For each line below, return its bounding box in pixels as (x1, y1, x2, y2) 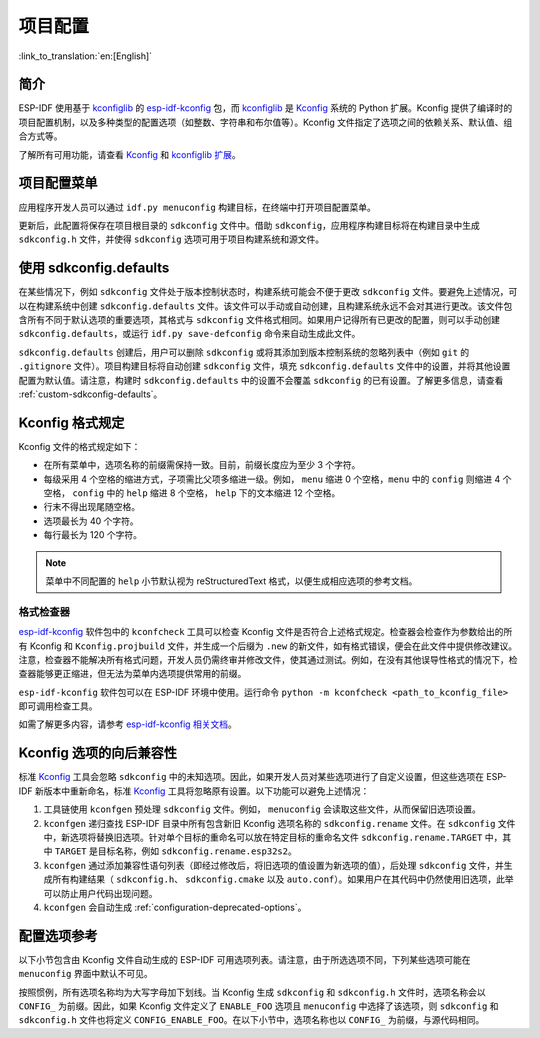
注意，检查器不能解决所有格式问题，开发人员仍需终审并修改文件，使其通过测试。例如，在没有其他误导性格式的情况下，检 (18, 653, 518, 665)
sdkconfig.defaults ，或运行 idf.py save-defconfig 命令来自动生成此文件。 (18, 328, 361, 340)
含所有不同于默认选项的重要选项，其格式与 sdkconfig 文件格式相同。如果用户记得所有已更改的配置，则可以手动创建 (18, 314, 500, 325)
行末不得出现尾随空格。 (43, 501, 140, 513)
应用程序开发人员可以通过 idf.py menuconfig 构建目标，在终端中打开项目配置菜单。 (18, 201, 377, 213)
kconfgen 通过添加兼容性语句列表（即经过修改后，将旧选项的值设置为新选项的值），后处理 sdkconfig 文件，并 (43, 859, 505, 871)
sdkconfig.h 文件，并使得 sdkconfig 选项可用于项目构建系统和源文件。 (18, 233, 325, 245)
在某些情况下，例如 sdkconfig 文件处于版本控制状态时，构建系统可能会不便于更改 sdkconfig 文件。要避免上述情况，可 (18, 286, 518, 298)
